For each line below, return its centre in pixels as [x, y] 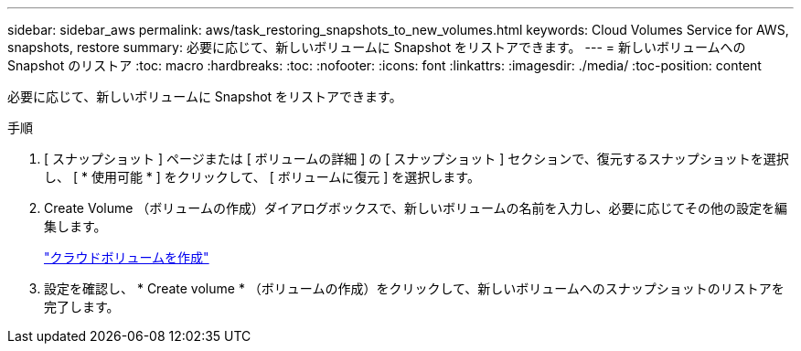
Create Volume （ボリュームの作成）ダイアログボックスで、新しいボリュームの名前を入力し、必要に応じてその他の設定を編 [416, 208]
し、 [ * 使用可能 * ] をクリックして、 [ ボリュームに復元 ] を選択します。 [262, 177]
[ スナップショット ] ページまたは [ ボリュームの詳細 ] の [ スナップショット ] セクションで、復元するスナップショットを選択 [417, 159]
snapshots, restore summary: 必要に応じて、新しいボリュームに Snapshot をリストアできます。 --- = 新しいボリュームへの [377, 47]
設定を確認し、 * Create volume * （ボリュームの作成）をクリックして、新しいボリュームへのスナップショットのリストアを [414, 288]
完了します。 [82, 307]
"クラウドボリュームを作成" [127, 257]
